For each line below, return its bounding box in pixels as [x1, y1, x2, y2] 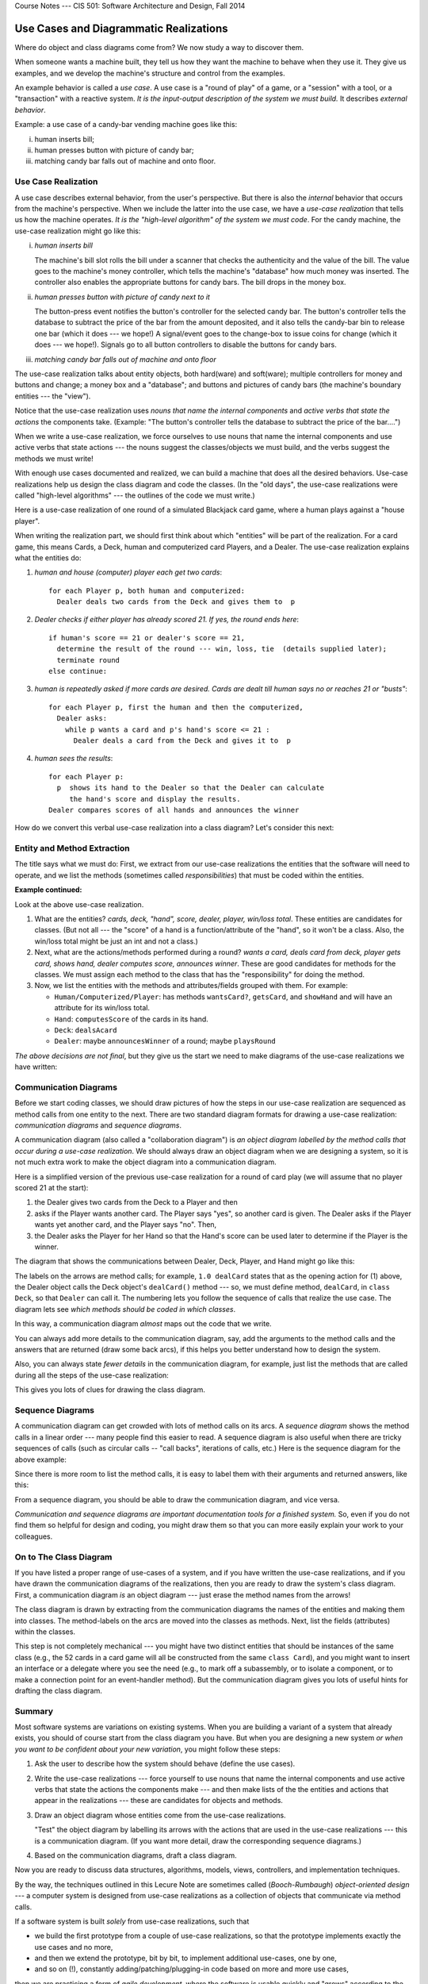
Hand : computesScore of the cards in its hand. [54, 1014, 209, 1024]
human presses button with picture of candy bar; [34, 145, 194, 155]
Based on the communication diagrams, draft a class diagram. [34, 1850, 237, 1860]
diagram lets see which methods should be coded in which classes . [14, 1304, 236, 1313]
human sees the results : [34, 754, 113, 763]
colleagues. [14, 1532, 53, 1541]
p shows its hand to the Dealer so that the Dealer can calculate [56, 783, 325, 793]
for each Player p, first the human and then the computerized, [48, 702, 304, 712]
